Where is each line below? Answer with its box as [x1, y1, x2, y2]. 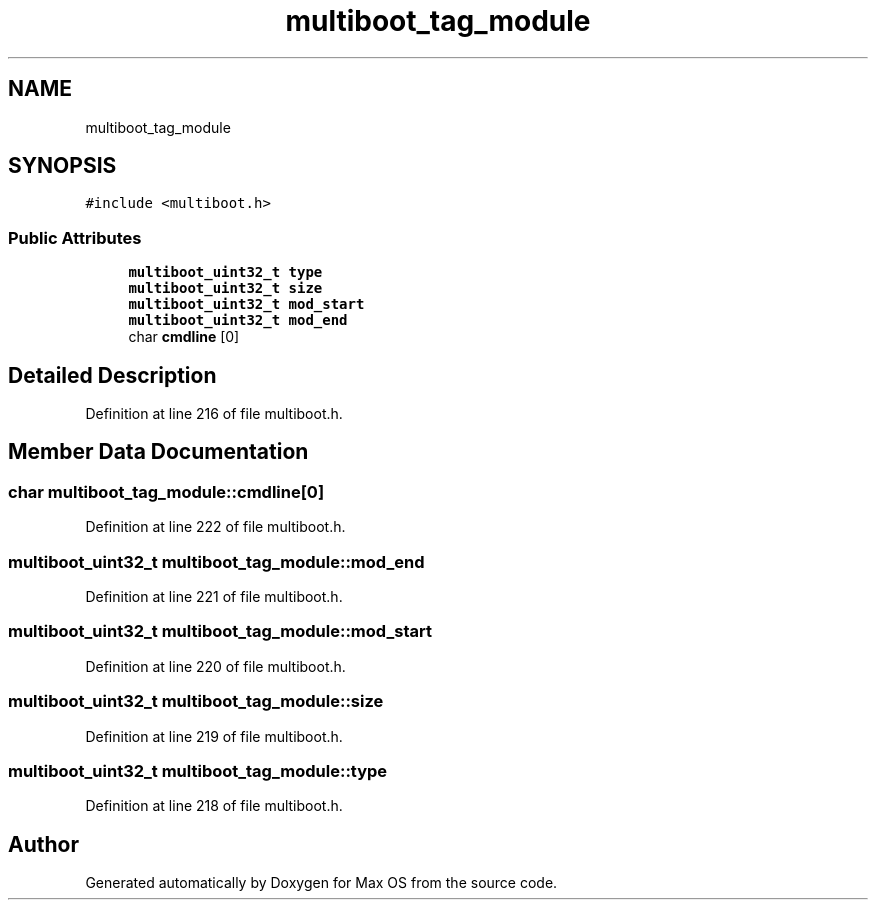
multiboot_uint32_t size [128, 280, 323, 297]
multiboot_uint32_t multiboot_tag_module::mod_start [8, 621, 432, 642]
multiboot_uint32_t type [128, 264, 323, 281]
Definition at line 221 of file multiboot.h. [85, 588, 343, 605]
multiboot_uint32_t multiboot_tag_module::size [8, 691, 384, 712]
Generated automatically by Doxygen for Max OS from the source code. [85, 874, 558, 892]
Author [8, 831, 79, 857]
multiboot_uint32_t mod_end [128, 312, 348, 329]
